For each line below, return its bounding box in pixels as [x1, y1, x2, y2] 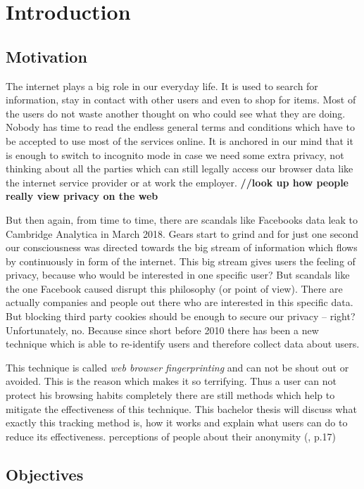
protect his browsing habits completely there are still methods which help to [6, 388, 335, 402]
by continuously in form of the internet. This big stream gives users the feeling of [6, 253, 356, 268]
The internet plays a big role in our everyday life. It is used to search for [6, 78, 318, 93]
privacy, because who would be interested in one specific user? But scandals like [6, 267, 350, 282]
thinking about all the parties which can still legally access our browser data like [6, 161, 353, 176]
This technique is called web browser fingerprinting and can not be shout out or [6, 360, 349, 374]
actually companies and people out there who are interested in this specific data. [6, 295, 353, 310]
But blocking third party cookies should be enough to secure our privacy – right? [6, 309, 356, 324]
